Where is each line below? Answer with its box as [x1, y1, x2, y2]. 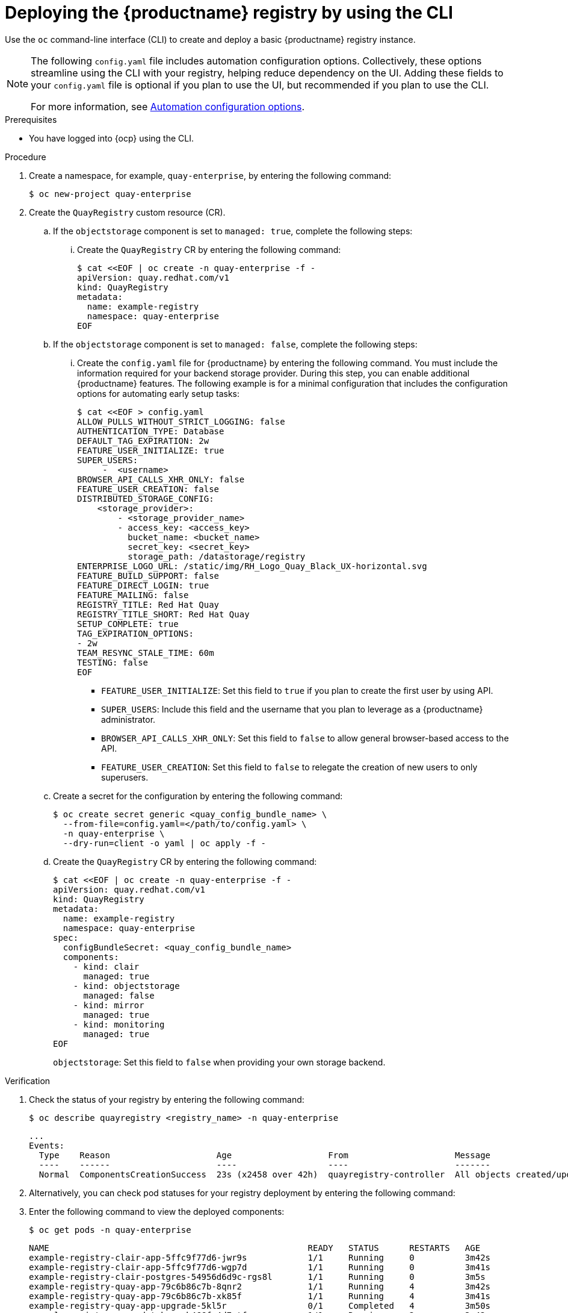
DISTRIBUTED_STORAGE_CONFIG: [77, 493, 214, 504]
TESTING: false [77, 657, 149, 667]
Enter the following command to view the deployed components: [29, 1206, 285, 1217]
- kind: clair [73, 961, 140, 971]
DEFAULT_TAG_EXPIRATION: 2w [77, 435, 209, 446]
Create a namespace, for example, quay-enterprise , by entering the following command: [29, 170, 392, 181]
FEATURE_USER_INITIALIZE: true [77, 445, 224, 455]
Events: [29, 1140, 65, 1150]
